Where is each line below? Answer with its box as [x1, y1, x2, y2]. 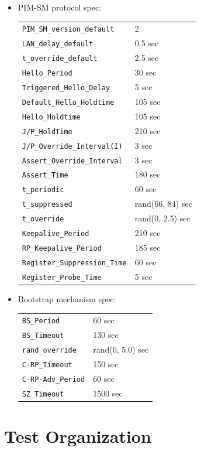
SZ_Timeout [22, 389, 64, 398]
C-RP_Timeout [22, 360, 72, 369]
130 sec [93, 329, 119, 341]
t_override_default [22, 54, 98, 63]
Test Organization [4, 424, 151, 448]
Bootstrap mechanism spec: [18, 292, 116, 305]
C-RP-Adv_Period [22, 375, 85, 384]
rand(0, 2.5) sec [134, 212, 190, 224]
